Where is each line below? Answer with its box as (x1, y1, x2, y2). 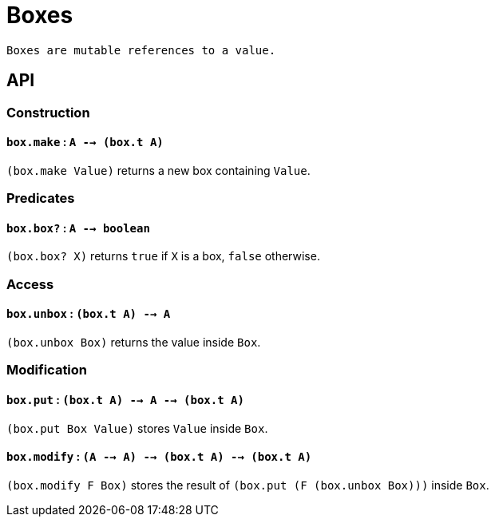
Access (6, 275, 54, 292)
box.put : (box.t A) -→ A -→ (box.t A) (6, 392, 244, 406)
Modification (6, 362, 88, 378)
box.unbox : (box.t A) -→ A (6, 307, 171, 321)
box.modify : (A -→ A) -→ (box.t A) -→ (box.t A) (6, 450, 312, 464)
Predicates (6, 190, 75, 207)
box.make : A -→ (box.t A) (6, 135, 164, 149)
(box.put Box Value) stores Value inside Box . (6, 421, 268, 435)
